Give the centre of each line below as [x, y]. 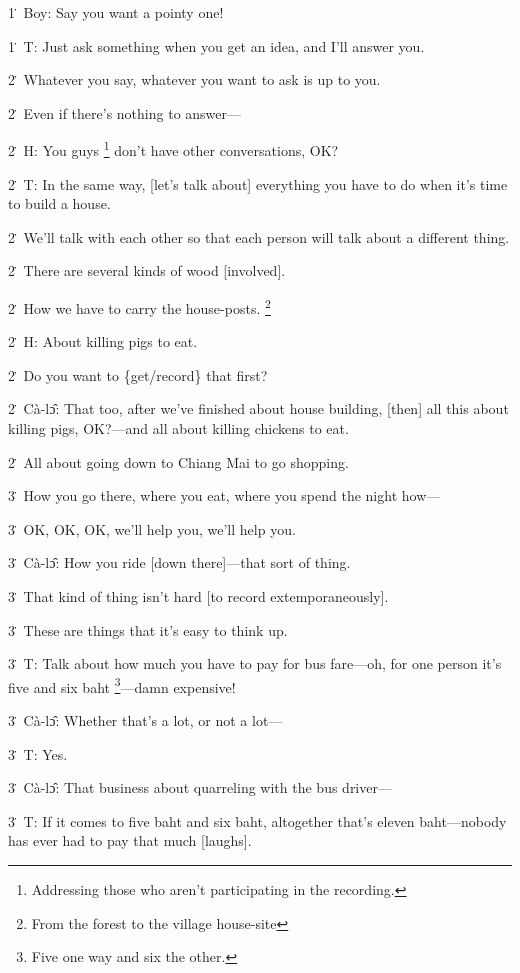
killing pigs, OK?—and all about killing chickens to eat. [178, 428]
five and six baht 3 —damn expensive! [122, 685]
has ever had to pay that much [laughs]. [130, 840]
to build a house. [59, 203]
